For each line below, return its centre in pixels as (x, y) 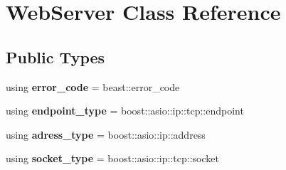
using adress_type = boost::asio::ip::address (106, 134)
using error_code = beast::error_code (93, 86)
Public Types (55, 57)
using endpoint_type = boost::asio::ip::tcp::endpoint (125, 111)
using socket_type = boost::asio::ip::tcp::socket (112, 158)
